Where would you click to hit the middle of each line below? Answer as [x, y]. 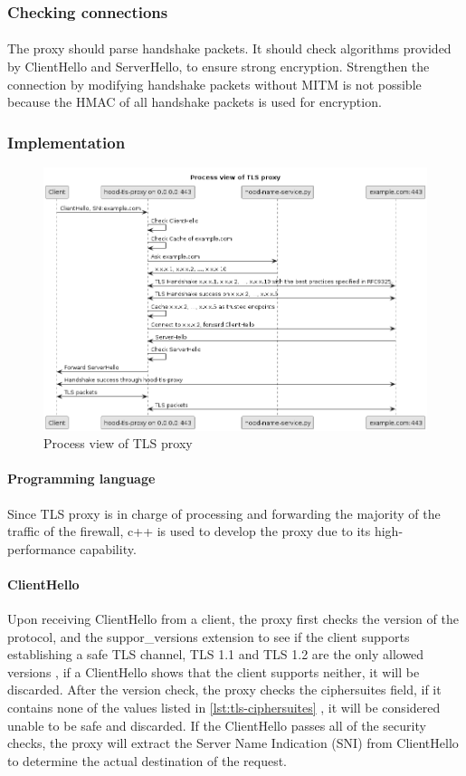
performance [42, 548]
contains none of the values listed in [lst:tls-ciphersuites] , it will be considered [224, 708]
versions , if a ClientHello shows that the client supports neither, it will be [214, 671]
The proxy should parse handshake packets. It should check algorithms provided [229, 48]
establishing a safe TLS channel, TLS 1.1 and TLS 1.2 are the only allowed [216, 654]
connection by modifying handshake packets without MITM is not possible [214, 84]
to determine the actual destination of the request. [147, 760]
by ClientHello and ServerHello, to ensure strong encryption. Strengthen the [219, 67]
